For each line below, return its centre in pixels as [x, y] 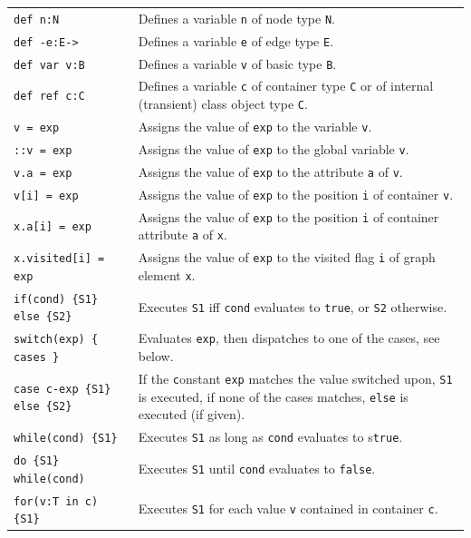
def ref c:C [49, 97]
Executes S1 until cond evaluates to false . [257, 468]
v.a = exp [43, 173]
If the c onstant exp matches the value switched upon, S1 [295, 378]
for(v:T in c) [56, 501]
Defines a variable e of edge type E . [236, 40]
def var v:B [49, 65]
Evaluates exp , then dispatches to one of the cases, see [289, 338]
